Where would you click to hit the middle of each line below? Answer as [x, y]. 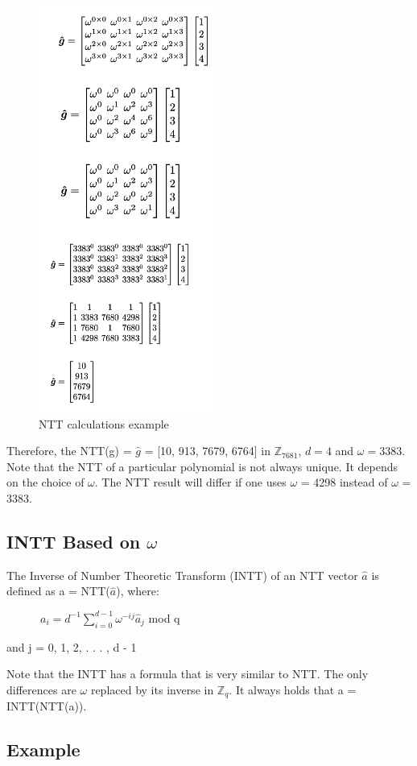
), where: [138, 591]
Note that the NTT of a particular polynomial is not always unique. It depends [202, 466]
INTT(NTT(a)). [47, 706]
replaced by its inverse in [152, 689]
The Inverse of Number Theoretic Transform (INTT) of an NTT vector [182, 575]
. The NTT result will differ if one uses [190, 482]
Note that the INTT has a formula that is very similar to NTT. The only [188, 674]
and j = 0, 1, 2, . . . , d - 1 [72, 646]
